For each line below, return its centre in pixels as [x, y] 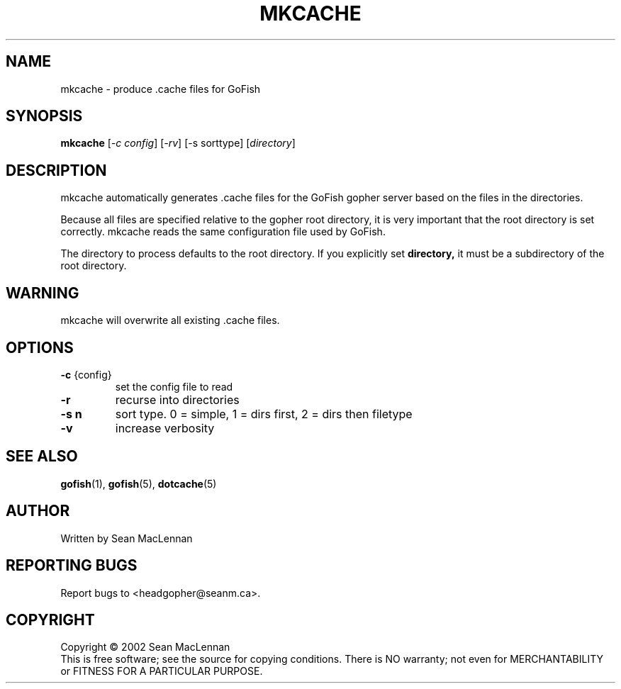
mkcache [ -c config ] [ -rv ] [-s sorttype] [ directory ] [178, 143]
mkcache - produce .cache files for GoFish [161, 89]
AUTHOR [38, 511]
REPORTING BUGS [72, 566]
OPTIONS [40, 347]
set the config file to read [174, 386]
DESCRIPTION [56, 170]
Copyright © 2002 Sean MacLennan [145, 647]
